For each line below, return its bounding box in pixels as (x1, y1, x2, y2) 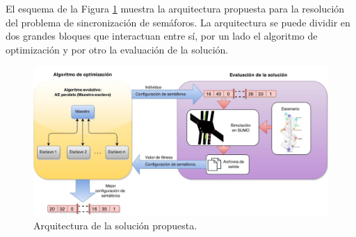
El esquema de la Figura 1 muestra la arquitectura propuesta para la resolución (6, 1, 345, 15)
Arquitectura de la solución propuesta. (33, 218, 197, 233)
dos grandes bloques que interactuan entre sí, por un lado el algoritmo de (6, 28, 318, 43)
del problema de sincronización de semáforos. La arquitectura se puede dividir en (6, 15, 350, 29)
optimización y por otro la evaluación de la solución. (6, 42, 229, 56)
